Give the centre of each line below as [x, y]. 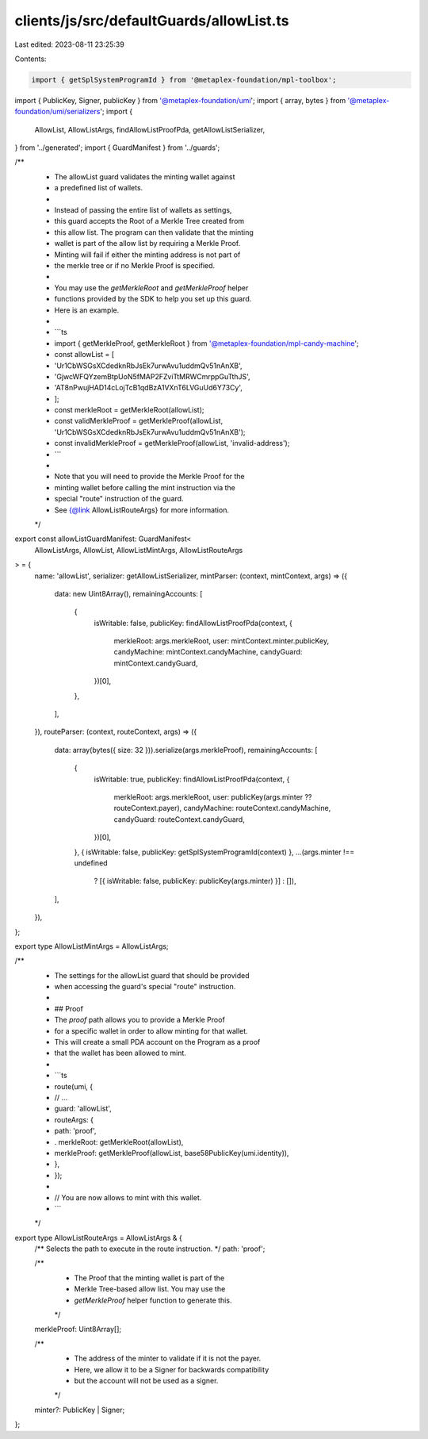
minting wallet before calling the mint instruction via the [145, 487]
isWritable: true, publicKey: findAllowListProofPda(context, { [192, 779]
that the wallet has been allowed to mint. [120, 1053]
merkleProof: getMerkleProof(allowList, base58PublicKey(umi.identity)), [172, 1153]
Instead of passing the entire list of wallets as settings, [143, 210]
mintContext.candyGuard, [156, 663]
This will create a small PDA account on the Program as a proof [157, 1042]
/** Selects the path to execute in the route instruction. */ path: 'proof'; [150, 1249]
